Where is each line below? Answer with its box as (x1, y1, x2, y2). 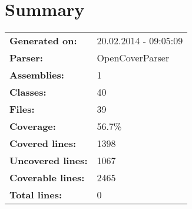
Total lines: (9, 188, 62, 202)
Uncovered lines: (9, 154, 88, 168)
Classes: (9, 85, 47, 99)
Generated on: (9, 34, 77, 48)
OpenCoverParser (97, 51, 170, 65)
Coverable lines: (9, 171, 85, 185)
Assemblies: (9, 68, 64, 82)
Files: (9, 102, 35, 116)
